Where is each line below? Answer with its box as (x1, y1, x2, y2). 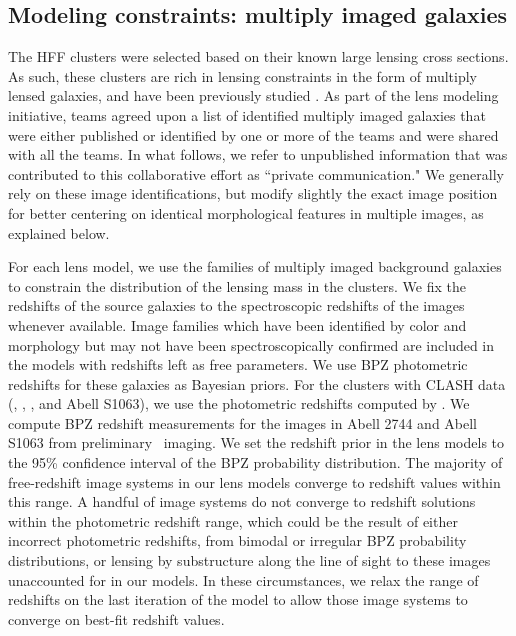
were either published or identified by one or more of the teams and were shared (8, 124, 499, 145)
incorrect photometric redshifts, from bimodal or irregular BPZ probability (8, 530, 467, 551)
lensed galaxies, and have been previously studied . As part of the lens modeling (8, 85, 499, 106)
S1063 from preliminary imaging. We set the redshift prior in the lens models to (8, 432, 505, 453)
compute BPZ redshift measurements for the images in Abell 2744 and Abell (8, 412, 478, 433)
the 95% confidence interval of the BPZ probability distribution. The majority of (8, 452, 503, 473)
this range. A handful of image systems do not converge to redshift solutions (8, 491, 476, 512)
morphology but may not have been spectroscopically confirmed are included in (8, 334, 495, 355)
